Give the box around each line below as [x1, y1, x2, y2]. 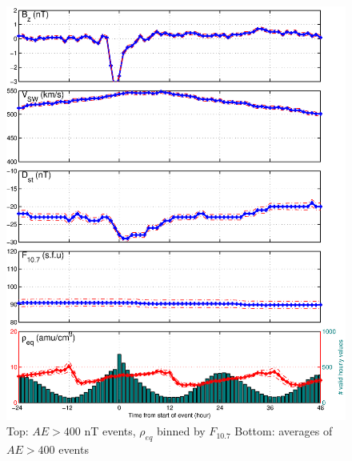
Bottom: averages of [234, 423, 333, 439]
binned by [157, 423, 206, 439]
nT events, [84, 423, 136, 439]
